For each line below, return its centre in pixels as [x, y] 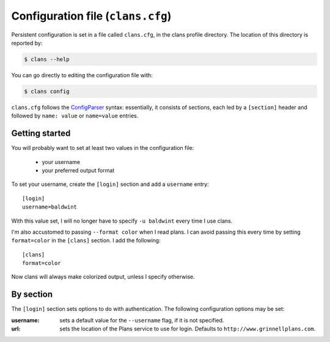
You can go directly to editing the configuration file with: [82, 75]
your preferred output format [78, 170]
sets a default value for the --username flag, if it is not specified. [142, 320]
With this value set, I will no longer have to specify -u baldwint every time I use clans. [122, 221]
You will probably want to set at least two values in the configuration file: [103, 148]
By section [32, 295]
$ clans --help [47, 59]
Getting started [41, 134]
